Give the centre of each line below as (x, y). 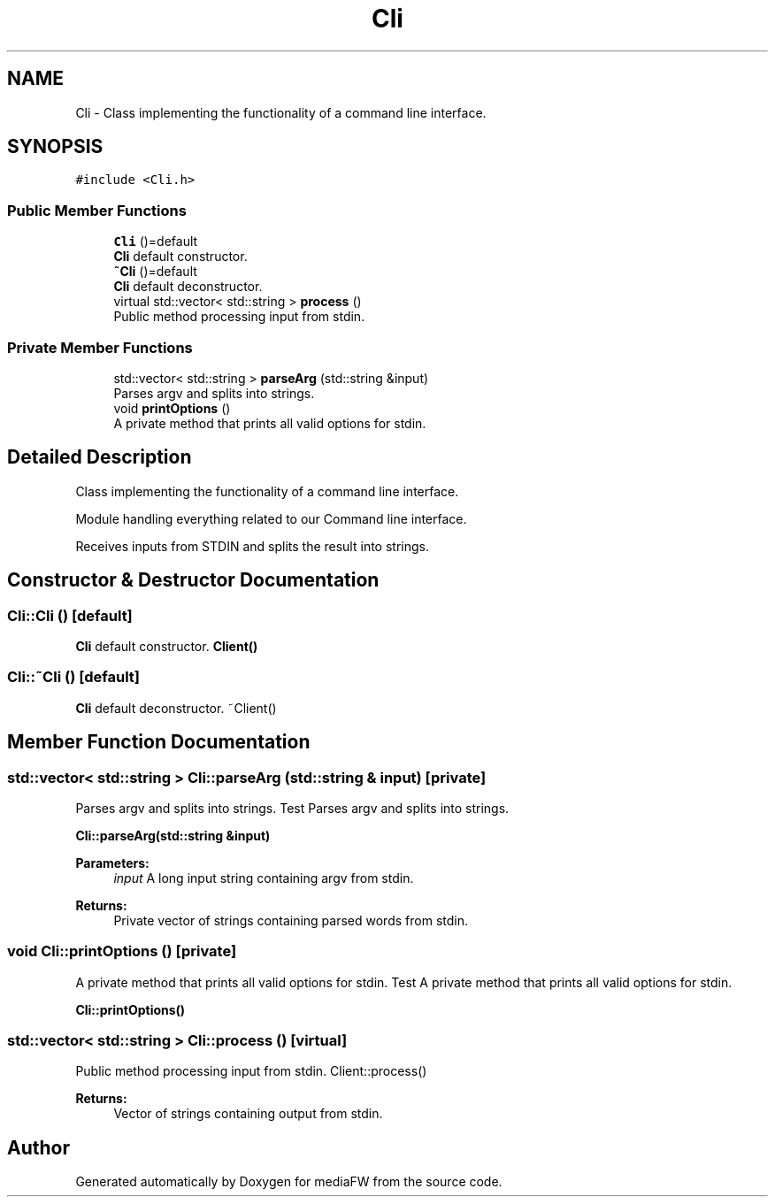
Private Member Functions (100, 347)
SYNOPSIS (55, 147)
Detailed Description (100, 457)
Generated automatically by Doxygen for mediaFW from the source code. (289, 1182)
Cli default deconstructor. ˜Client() (176, 708)
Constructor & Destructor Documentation (193, 580)
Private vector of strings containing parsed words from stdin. (291, 920)
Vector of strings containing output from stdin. (248, 1114)
